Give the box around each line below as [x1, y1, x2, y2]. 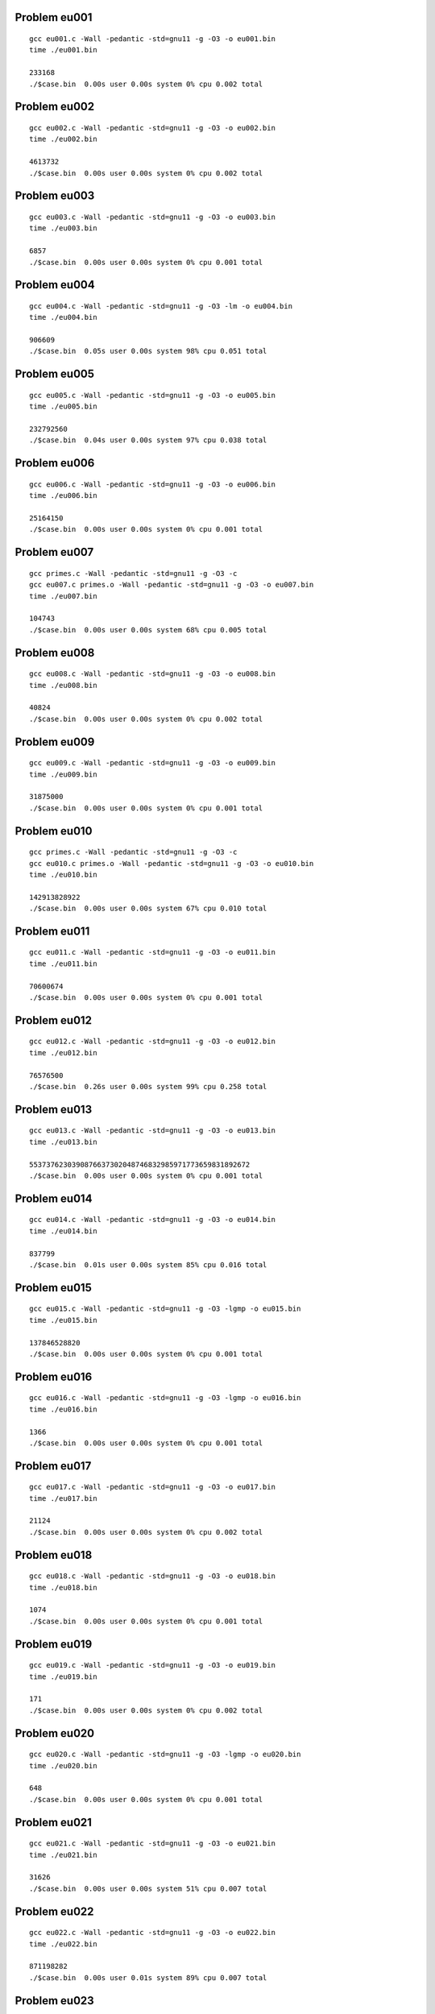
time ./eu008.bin [29, 681, 97, 690]
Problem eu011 [14, 924, 90, 938]
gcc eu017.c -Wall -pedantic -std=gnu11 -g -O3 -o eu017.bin [29, 1482, 275, 1492]
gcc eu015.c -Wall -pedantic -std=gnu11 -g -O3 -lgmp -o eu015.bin [29, 1304, 301, 1313]
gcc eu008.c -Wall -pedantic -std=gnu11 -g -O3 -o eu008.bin [29, 669, 275, 678]
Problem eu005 [14, 367, 95, 381]
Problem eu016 [14, 1370, 93, 1383]
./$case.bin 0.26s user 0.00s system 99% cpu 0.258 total [29, 1082, 267, 1092]
